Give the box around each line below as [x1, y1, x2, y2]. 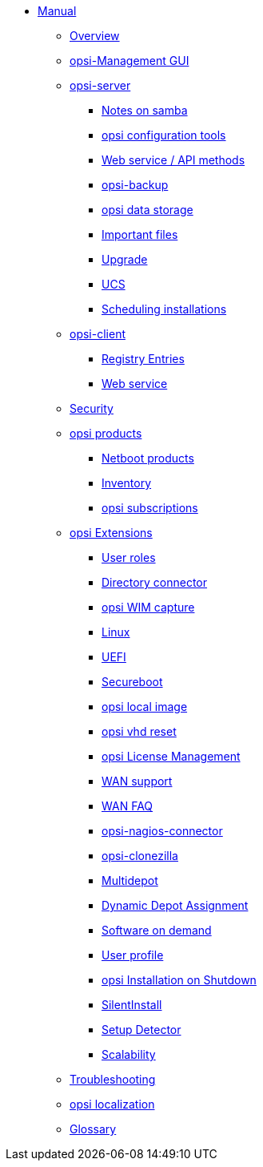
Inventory [102, 476, 152, 490]
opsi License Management [102, 749, 241, 763]
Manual [38, 4, 77, 18]
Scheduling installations [102, 302, 227, 316]
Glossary [70, 1122, 117, 1136]
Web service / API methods [102, 153, 245, 167]
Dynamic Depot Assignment [102, 898, 249, 912]
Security [70, 402, 114, 415]
